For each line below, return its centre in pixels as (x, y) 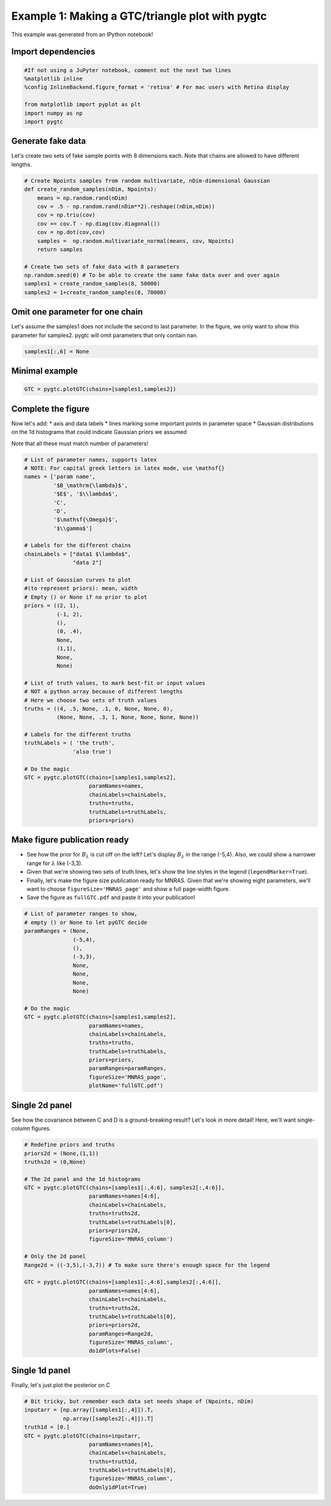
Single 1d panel (41, 1370)
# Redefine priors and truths (70, 1145)
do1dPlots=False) (115, 1351)
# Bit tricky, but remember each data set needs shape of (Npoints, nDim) (139, 1401)
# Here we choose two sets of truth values (91, 700)
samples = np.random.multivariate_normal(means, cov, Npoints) (136, 241)
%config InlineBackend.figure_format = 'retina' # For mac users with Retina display (157, 87)
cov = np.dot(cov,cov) (71, 232)
